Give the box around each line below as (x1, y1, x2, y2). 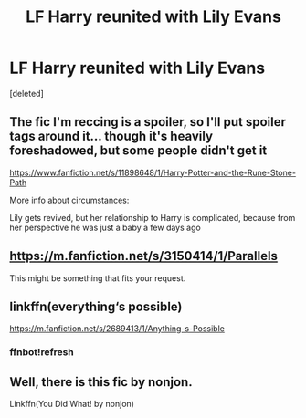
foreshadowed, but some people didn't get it (9, 143, 268, 159)
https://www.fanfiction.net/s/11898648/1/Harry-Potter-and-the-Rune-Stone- (9, 167, 297, 178)
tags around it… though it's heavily (9, 129, 213, 144)
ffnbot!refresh (9, 346, 75, 359)
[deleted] (9, 88, 44, 99)
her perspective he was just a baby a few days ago (9, 222, 201, 233)
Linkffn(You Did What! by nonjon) (9, 399, 135, 410)
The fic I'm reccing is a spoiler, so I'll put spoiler (9, 114, 286, 130)
